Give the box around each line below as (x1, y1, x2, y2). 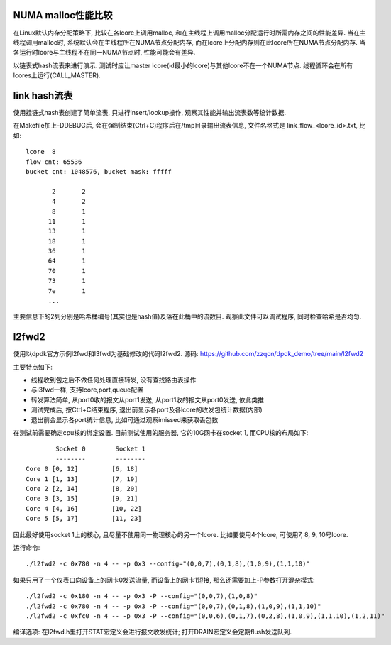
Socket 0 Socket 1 (55, 445, 145, 453)
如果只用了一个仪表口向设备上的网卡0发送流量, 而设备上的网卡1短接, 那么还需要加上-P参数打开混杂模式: (13, 575, 315, 584)
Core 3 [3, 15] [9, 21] (26, 495, 138, 503)
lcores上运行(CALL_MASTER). (13, 71, 101, 79)
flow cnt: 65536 (26, 158, 82, 166)
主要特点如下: (13, 363, 53, 371)
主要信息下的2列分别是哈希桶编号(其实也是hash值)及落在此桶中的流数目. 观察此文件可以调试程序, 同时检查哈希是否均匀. (13, 312, 362, 321)
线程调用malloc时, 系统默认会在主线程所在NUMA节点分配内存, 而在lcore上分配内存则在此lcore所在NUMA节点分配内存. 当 (13, 38, 365, 46)
